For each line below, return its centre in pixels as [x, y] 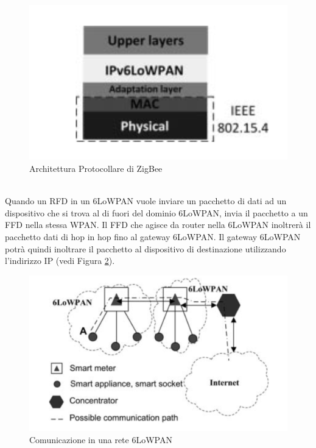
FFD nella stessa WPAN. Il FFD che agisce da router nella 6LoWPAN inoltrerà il [158, 225]
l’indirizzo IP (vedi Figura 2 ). [60, 261]
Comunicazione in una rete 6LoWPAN [101, 439]
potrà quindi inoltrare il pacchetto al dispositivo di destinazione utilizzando [146, 248]
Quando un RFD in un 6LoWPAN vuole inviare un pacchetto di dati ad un [146, 201]
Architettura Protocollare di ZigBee [96, 168]
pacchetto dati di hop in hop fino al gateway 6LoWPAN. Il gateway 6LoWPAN [153, 236]
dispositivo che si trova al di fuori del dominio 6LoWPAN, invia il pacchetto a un [156, 212]
